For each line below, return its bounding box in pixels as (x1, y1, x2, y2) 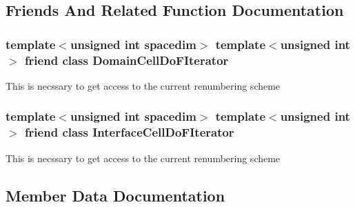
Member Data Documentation (6, 184, 225, 206)
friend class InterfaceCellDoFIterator (24, 124, 234, 141)
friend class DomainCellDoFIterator (24, 51, 229, 68)
